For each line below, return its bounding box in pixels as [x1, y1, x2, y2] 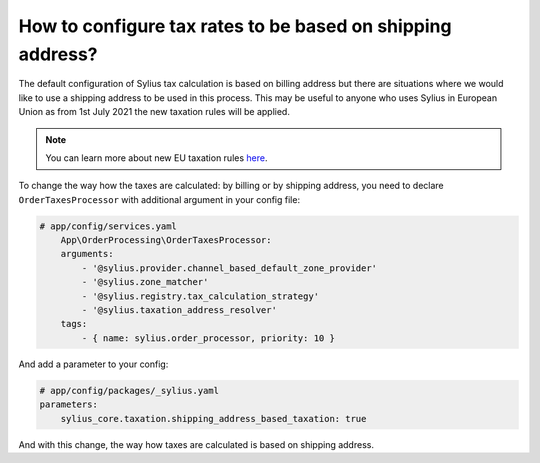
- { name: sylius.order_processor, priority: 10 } [81, 332, 335, 344]
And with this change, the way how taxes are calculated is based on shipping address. [18, 438, 375, 450]
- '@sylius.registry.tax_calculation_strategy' [81, 290, 320, 302]
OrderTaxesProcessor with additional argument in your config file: [18, 193, 300, 205]
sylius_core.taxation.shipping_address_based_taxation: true [60, 413, 367, 424]
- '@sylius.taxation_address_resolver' [81, 305, 277, 316]
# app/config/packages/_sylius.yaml [39, 385, 220, 396]
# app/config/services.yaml [39, 220, 177, 232]
